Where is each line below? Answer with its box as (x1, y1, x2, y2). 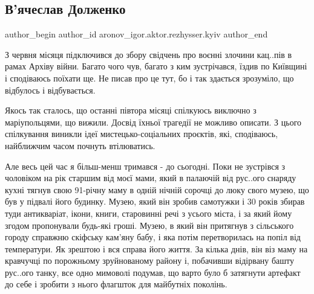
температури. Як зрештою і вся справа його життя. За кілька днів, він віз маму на (5, 242, 308, 255)
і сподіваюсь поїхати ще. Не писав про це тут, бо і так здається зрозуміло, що (5, 71, 294, 84)
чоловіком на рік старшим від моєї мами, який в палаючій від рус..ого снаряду (5, 171, 296, 184)
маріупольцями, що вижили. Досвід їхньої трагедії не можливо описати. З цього (5, 115, 302, 128)
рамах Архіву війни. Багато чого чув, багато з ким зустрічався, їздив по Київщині (5, 60, 307, 72)
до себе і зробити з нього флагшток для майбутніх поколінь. (5, 278, 227, 290)
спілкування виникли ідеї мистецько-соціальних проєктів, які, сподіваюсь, (5, 127, 278, 140)
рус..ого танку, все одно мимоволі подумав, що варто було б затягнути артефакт (5, 266, 301, 278)
